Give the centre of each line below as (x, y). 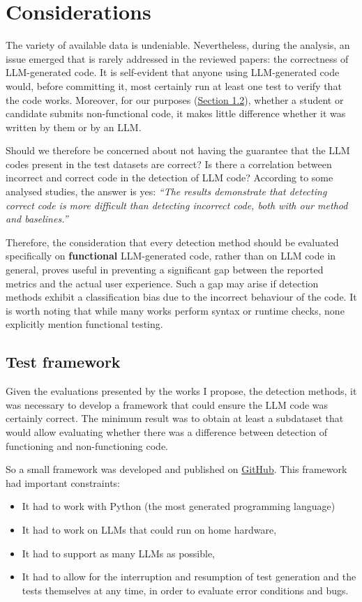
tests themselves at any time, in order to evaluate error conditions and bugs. (185, 590)
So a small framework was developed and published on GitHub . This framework (176, 469)
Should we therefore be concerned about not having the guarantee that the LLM (178, 150)
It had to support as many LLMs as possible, (119, 553)
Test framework (63, 362)
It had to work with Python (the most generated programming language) (179, 506)
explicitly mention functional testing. (84, 324)
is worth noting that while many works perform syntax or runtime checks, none (175, 310)
